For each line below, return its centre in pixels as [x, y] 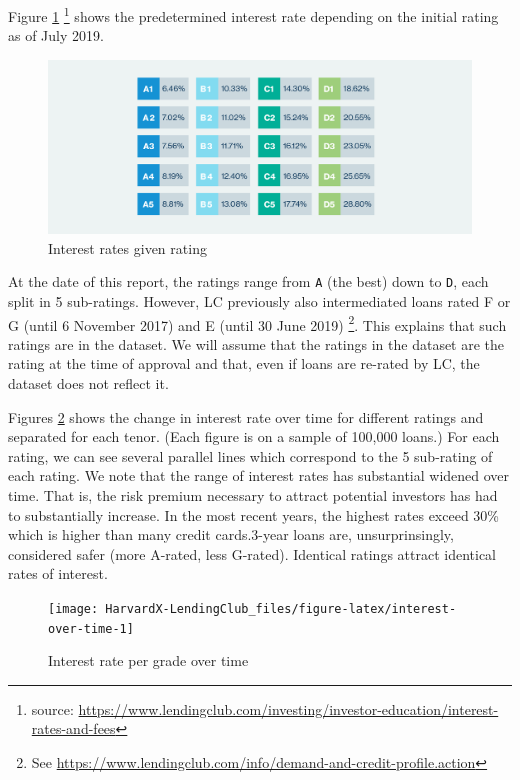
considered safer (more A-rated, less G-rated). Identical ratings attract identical [252, 553]
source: [52, 708]
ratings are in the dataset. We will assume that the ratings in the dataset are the [256, 343]
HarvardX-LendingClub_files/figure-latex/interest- [281, 608]
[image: [73, 608]
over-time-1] [91, 628]
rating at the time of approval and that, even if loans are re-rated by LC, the [244, 363]
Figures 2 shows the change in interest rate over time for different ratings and [246, 416]
